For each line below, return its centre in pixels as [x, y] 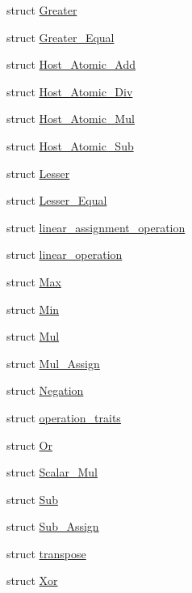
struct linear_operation [65, 254]
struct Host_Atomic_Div [70, 91]
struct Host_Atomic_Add [71, 64]
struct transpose [46, 553]
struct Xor [32, 580]
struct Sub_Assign [53, 526]
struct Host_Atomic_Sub [70, 145]
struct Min [33, 309]
